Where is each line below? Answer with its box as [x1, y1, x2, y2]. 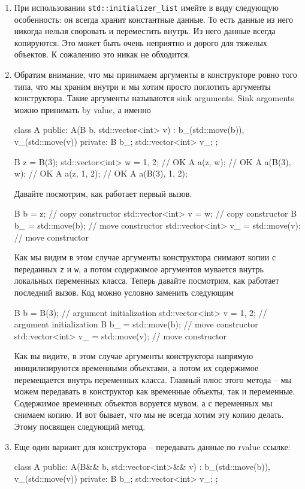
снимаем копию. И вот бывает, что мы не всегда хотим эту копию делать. [14, 408, 284, 421]
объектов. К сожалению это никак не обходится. [14, 48, 191, 60]
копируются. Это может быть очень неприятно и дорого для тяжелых [14, 36, 267, 48]
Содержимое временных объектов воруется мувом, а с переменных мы [14, 396, 273, 409]
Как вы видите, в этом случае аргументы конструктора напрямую [14, 350, 253, 362]
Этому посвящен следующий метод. [14, 420, 146, 432]
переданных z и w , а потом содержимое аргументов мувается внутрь [14, 262, 264, 275]
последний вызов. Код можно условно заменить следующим [14, 286, 234, 298]
